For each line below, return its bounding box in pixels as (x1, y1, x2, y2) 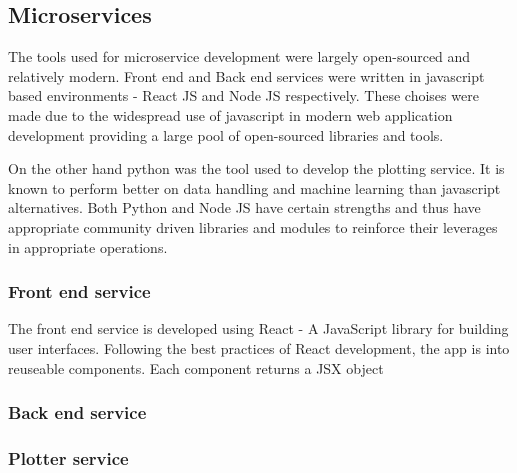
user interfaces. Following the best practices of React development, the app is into (8, 337, 510, 358)
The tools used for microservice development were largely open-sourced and (8, 46, 471, 67)
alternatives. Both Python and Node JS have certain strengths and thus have (8, 197, 481, 218)
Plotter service (8, 445, 129, 470)
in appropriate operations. (8, 236, 168, 257)
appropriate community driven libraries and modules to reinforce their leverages (8, 216, 498, 237)
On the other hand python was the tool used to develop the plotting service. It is (8, 158, 505, 179)
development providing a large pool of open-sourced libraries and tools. (8, 124, 444, 145)
